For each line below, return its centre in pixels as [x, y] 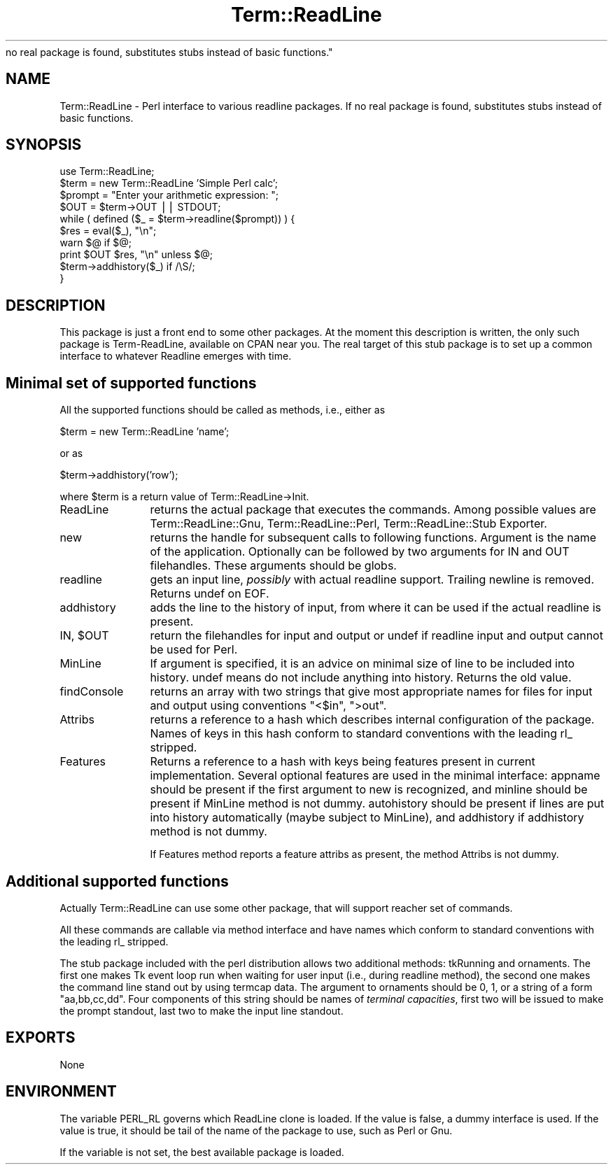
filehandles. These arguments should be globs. [273, 566]
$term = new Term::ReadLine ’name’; [145, 432]
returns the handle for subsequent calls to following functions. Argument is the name [373, 538]
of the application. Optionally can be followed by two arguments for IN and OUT [360, 552]
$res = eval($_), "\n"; [108, 231]
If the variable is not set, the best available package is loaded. [202, 1152]
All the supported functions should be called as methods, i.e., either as [223, 410]
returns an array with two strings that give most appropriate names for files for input [371, 692]
